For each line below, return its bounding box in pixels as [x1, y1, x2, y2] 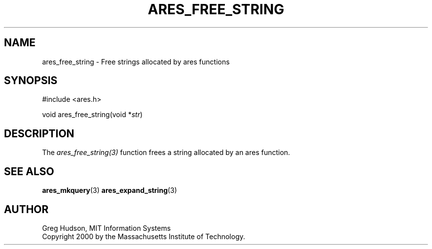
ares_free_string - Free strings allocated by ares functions [42, 57, 230, 66]
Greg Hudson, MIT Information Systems [42, 223, 171, 232]
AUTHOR [4, 203, 49, 216]
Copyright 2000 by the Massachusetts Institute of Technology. [42, 232, 246, 241]
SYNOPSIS [4, 74, 58, 87]
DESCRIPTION [4, 127, 74, 140]
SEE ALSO [4, 165, 54, 178]
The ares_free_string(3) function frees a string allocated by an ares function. [42, 148, 290, 157]
